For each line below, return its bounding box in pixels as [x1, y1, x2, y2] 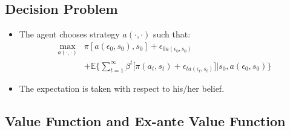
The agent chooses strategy [19, 28, 120, 40]
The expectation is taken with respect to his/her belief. [19, 82, 225, 95]
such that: [153, 28, 191, 40]
